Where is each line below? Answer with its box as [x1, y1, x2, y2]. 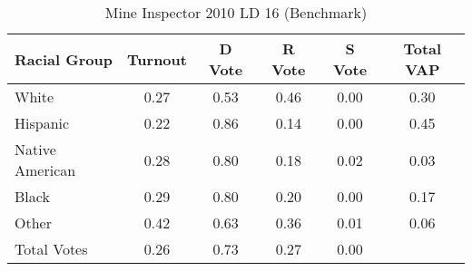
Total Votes [15, 238, 88, 259]
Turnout [127, 48, 187, 70]
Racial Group [15, 48, 113, 70]
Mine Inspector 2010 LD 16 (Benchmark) [104, 2, 368, 23]
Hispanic [15, 112, 70, 133]
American [15, 160, 76, 180]
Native [15, 139, 56, 160]
